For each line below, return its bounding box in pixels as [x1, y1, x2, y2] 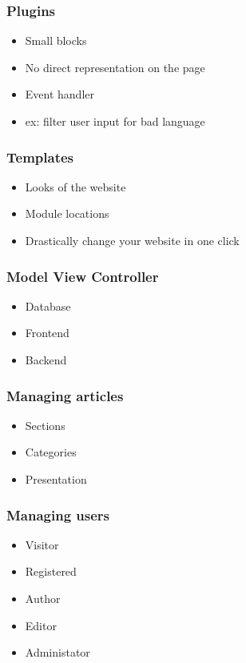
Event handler [25, 86, 94, 102]
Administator [25, 644, 90, 661]
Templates [6, 147, 73, 167]
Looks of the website [25, 178, 126, 195]
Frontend [25, 324, 69, 341]
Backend [25, 352, 67, 368]
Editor [25, 617, 57, 633]
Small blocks [25, 32, 87, 49]
